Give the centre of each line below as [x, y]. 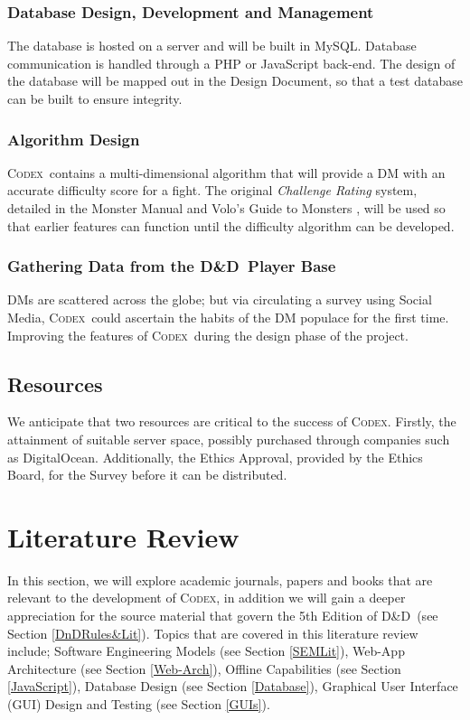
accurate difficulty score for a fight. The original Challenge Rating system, [212, 190]
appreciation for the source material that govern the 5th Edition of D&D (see [223, 616]
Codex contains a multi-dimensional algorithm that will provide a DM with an [226, 172]
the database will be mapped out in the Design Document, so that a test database [235, 81]
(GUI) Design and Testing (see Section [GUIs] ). [139, 704]
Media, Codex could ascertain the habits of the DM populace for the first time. [228, 317]
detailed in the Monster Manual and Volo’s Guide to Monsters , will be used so [226, 208]
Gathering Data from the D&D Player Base [172, 266]
